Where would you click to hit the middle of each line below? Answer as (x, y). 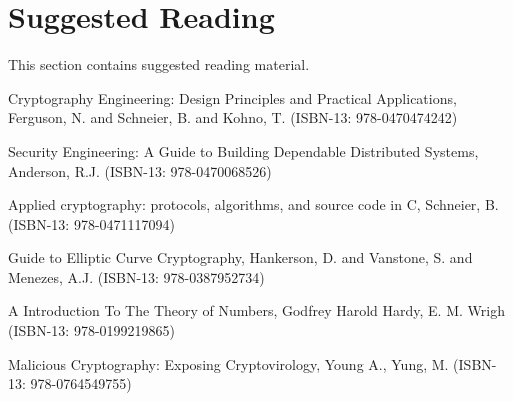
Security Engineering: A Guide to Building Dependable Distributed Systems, (243, 150)
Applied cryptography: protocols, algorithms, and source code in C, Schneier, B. (253, 204)
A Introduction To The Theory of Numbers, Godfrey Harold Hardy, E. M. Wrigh (256, 310)
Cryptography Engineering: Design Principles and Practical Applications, (232, 97)
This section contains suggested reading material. (159, 64)
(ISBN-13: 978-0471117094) (92, 223)
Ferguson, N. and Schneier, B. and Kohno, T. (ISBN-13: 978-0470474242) (233, 117)
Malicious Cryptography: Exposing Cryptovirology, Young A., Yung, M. (228, 363)
